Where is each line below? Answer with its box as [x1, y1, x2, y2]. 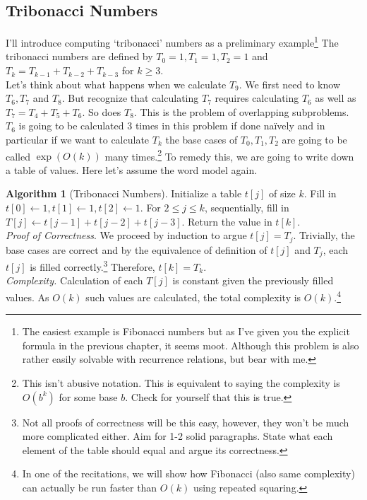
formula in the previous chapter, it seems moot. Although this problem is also [22, 337, 359, 352]
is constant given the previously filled [172, 273, 334, 288]
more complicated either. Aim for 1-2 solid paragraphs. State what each [22, 429, 333, 443]
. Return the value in [181, 214, 272, 228]
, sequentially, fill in [204, 200, 289, 215]
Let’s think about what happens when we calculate [6, 76, 227, 91]
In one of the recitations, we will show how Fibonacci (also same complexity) [22, 466, 355, 481]
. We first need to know [239, 76, 341, 91]
